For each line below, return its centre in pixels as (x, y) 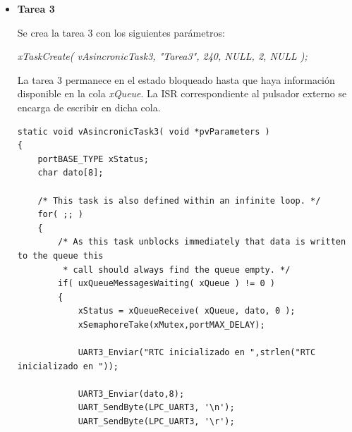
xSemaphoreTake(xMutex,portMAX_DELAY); (171, 325)
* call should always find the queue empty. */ (177, 270)
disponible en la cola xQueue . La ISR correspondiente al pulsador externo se (182, 93)
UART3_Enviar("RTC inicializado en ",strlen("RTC (197, 353)
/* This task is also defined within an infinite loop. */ (179, 200)
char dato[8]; (71, 173)
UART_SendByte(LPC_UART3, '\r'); (156, 422)
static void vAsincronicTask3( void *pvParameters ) (144, 131)
